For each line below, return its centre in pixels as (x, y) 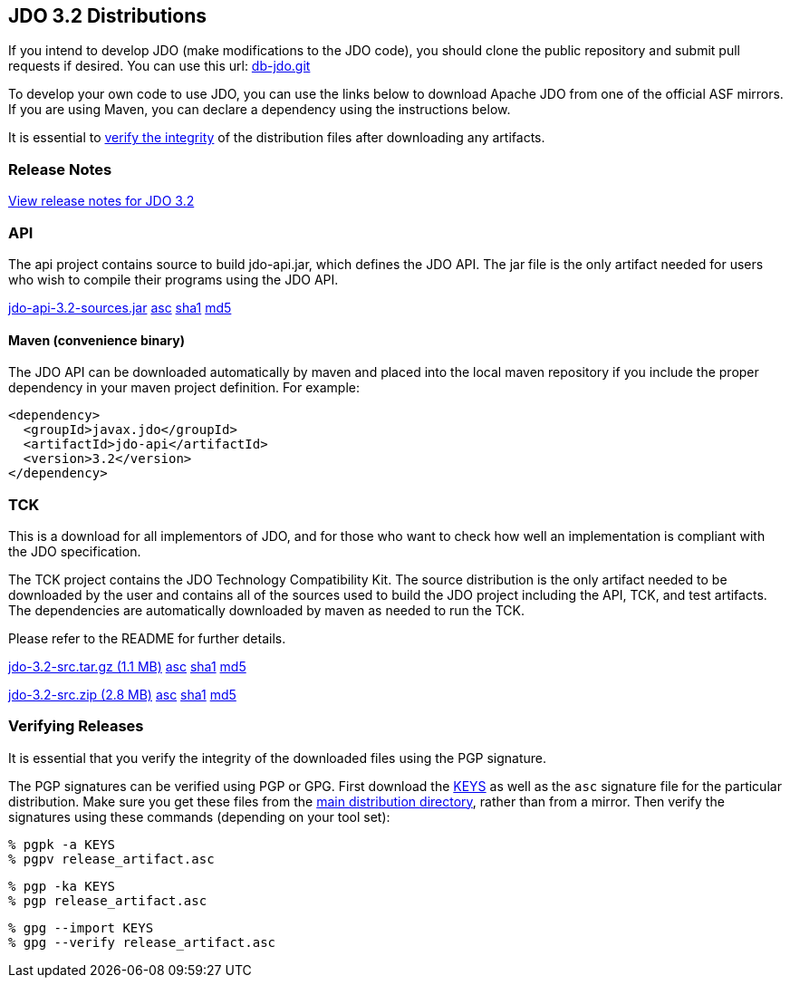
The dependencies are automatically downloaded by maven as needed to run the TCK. (267, 610)
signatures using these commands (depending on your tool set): (199, 816)
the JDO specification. (75, 551)
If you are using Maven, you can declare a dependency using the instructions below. (260, 110)
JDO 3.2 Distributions (107, 16)
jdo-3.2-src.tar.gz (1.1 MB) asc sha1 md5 (127, 666)
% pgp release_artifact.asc (108, 900)
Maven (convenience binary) (96, 340)
